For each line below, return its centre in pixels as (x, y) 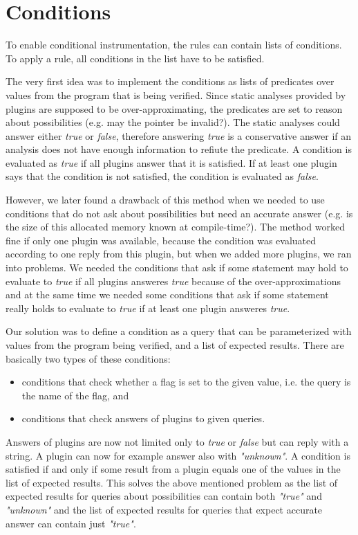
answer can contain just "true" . (71, 523)
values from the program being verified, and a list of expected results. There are (175, 345)
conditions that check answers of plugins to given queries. (143, 418)
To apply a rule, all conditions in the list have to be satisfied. (135, 58)
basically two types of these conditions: (88, 358)
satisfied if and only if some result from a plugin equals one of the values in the (173, 469)
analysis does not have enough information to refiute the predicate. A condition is (179, 149)
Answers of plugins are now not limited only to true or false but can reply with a (177, 441)
